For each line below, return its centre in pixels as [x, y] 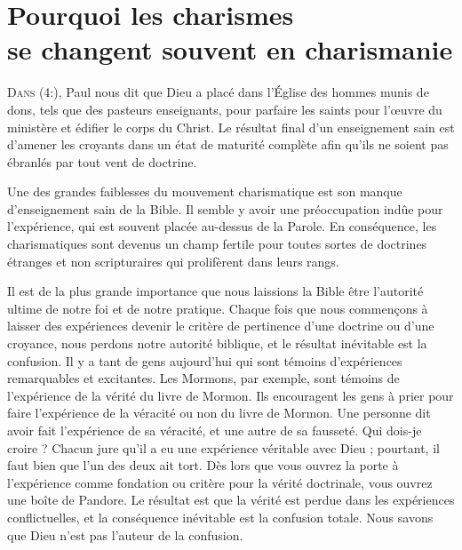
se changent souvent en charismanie [230, 49]
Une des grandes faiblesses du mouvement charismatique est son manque [205, 191]
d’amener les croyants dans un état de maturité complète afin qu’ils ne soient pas [228, 144]
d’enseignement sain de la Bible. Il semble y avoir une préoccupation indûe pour [225, 208]
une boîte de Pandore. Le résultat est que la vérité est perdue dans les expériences [231, 500]
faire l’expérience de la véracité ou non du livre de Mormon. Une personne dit [219, 413]
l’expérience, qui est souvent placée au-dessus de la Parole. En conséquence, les [222, 226]
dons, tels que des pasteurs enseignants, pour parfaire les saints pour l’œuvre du [225, 109]
